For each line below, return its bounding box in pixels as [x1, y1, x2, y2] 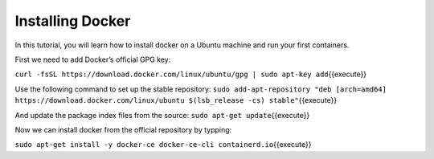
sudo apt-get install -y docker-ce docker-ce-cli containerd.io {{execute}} [14, 140, 312, 149]
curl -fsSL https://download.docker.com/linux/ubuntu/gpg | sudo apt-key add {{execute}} [14, 69, 367, 79]
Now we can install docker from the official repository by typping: [14, 124, 232, 134]
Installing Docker [14, 12, 131, 30]
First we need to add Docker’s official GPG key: [14, 55, 171, 64]
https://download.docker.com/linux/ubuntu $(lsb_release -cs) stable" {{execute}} [14, 96, 338, 105]
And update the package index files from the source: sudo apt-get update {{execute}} [14, 110, 310, 120]
